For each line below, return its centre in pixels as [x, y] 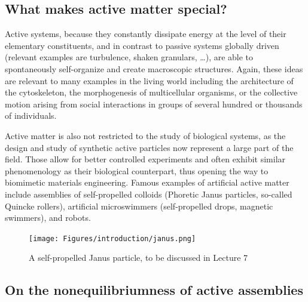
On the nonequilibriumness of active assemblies [154, 290]
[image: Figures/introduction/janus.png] [112, 238]
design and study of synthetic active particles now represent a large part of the [149, 147]
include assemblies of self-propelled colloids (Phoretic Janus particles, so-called [149, 194]
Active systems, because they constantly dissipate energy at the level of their [146, 34]
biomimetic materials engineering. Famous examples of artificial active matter [147, 182]
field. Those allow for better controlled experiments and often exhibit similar [145, 159]
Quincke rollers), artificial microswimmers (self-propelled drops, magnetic [139, 206]
